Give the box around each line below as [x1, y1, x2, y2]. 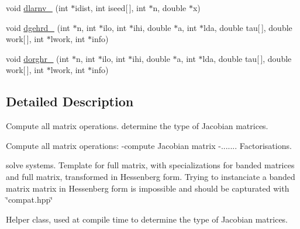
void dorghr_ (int [6, 52, 70, 64]
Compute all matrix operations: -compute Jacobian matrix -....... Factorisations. [6, 139, 292, 151]
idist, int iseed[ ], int [75, 2, 146, 13]
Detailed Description [6, 92, 134, 110]
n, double [153, 2, 187, 13]
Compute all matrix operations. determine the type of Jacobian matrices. [6, 120, 268, 132]
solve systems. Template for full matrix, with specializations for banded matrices [6, 159, 295, 171]
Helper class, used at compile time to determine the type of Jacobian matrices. [6, 213, 288, 225]
